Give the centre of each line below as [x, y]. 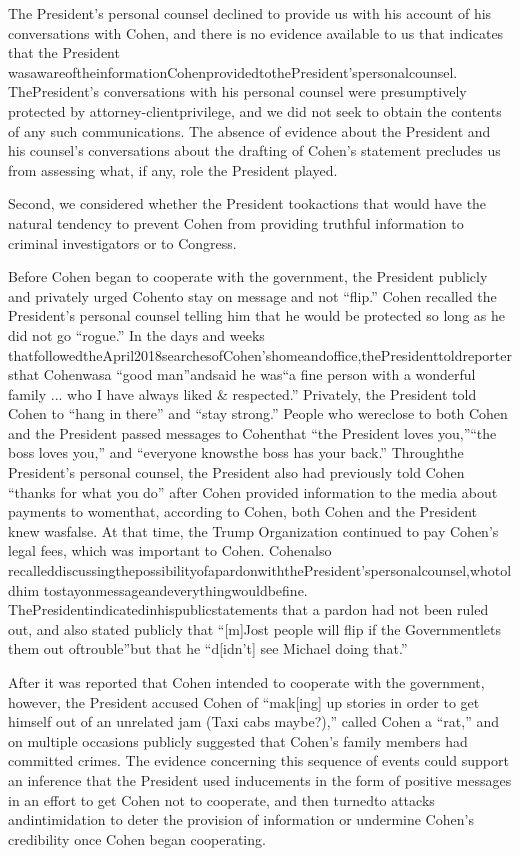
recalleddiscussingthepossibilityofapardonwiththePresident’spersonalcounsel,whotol [260, 570]
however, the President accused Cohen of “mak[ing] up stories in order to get [244, 701]
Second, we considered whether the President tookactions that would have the [247, 203]
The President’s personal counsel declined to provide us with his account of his [250, 13]
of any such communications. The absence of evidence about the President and [249, 130]
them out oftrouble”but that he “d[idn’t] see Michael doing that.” [208, 648]
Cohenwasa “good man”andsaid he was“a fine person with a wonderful [259, 374]
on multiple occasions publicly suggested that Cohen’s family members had [238, 740]
